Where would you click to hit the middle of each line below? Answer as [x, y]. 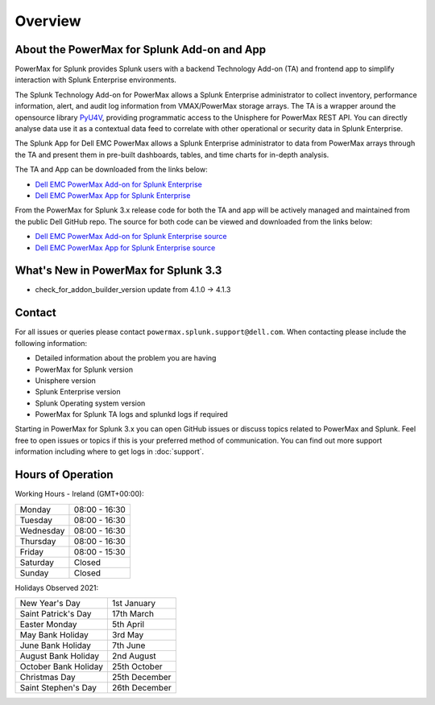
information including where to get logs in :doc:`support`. [110, 451]
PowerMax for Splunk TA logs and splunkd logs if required [132, 414]
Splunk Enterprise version [78, 392]
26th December [142, 687]
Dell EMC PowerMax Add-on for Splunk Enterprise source [131, 237]
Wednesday [42, 530]
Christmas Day [48, 677]
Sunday [34, 573]
